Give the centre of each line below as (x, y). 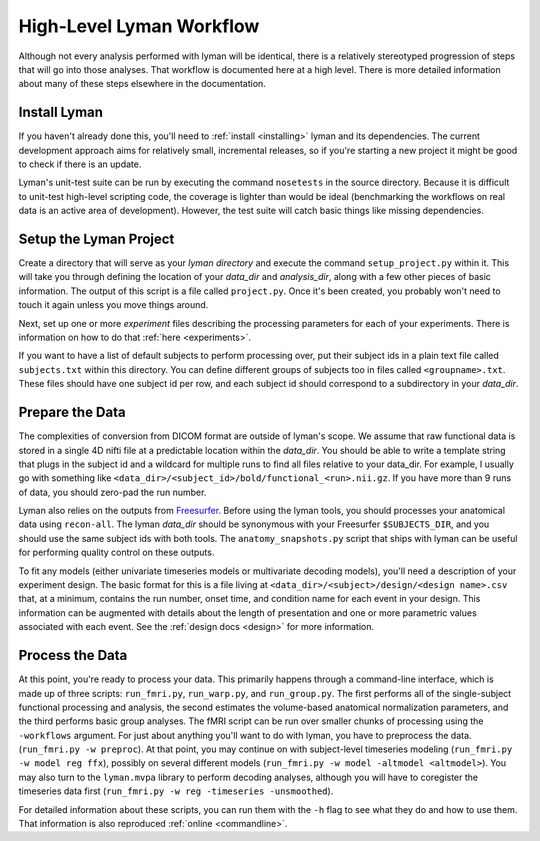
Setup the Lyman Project (96, 239)
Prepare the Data (72, 412)
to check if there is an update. (80, 164)
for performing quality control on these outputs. (116, 552)
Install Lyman (61, 112)
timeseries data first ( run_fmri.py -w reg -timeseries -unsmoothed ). (176, 791)
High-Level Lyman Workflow (139, 26)
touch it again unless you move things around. (113, 305)
